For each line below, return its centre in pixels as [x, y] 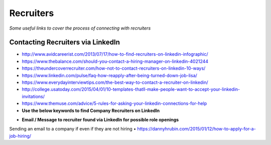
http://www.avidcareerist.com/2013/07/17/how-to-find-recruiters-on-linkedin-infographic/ [115, 54]
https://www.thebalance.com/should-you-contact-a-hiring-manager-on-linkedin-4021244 [115, 61]
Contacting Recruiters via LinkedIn [65, 42]
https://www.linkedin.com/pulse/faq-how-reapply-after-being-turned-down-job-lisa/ [110, 75]
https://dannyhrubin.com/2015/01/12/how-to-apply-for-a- [196, 129]
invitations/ [33, 96]
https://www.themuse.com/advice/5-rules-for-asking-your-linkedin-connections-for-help [114, 103]
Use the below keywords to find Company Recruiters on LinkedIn [91, 110]
